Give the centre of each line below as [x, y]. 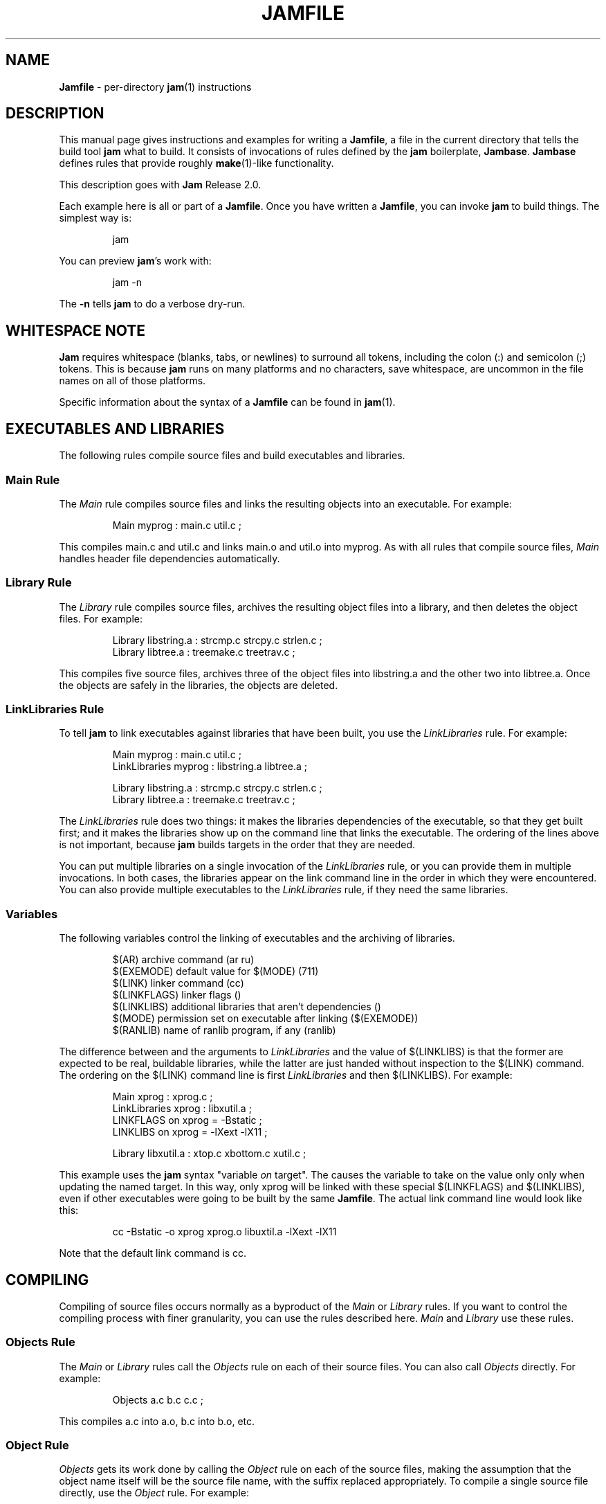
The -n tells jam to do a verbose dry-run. [152, 304]
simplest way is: [95, 218]
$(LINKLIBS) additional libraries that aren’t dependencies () [247, 1007]
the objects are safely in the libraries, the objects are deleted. [199, 685]
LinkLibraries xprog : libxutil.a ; [182, 1109]
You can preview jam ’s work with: [135, 261]
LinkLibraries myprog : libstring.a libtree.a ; [210, 767]
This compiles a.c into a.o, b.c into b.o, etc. [157, 1421]
